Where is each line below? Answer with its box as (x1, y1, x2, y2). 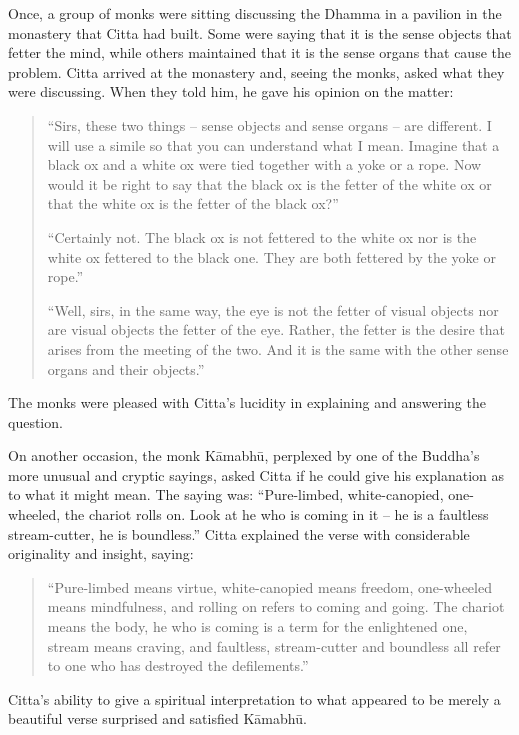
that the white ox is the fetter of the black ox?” (47, 193, 339, 214)
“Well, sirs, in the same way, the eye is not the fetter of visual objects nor (47, 299, 499, 320)
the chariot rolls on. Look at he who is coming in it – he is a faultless (64, 504, 489, 525)
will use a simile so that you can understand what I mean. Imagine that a (47, 134, 500, 155)
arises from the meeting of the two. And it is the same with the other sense (47, 338, 509, 359)
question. (8, 411, 63, 432)
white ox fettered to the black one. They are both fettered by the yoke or (47, 246, 496, 267)
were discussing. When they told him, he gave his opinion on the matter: (8, 81, 454, 102)
